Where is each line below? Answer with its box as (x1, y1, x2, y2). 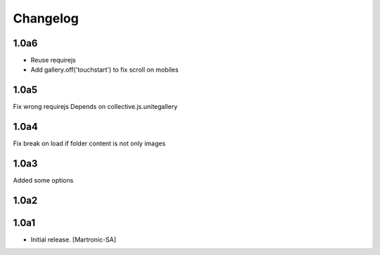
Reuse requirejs (30, 56, 77, 65)
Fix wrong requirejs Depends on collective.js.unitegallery (13, 103, 178, 111)
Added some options (13, 176, 74, 185)
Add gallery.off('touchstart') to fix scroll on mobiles (30, 65, 179, 74)
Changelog (13, 11, 79, 26)
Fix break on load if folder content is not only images (13, 139, 166, 148)
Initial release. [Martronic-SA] (30, 235, 116, 244)
